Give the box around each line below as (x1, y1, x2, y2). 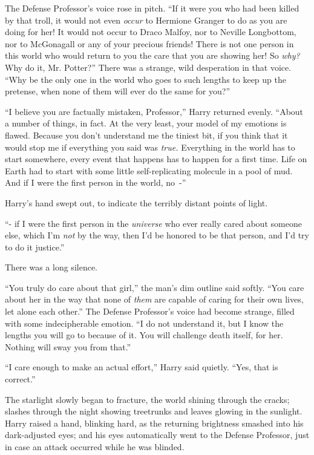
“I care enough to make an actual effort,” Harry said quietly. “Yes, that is (5, 361, 278, 373)
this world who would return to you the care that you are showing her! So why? (5, 49, 300, 62)
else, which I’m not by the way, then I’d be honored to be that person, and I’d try (5, 229, 309, 241)
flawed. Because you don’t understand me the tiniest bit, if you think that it (5, 128, 288, 141)
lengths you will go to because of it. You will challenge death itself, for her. (5, 329, 283, 341)
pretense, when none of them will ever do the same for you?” (5, 85, 231, 97)
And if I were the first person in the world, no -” (5, 176, 186, 189)
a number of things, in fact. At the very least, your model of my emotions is (5, 117, 287, 129)
